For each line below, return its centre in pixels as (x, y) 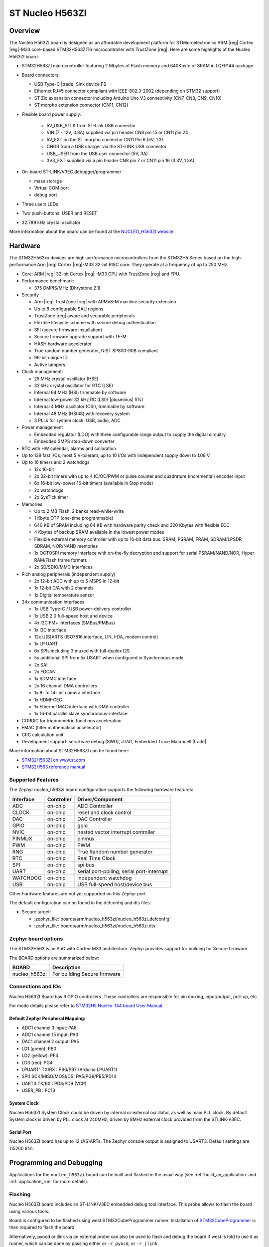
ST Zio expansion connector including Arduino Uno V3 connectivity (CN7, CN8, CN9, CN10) (128, 98)
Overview (25, 31)
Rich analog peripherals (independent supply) (68, 574)
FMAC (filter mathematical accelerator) (62, 728)
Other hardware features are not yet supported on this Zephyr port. (78, 893)
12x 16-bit (44, 469)
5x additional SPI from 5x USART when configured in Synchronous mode (109, 658)
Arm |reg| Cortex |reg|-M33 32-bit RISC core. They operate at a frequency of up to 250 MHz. (133, 265)
